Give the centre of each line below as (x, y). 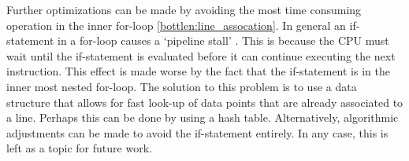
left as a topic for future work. (79, 148)
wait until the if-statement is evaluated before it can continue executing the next (201, 55)
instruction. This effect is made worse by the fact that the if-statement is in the (198, 71)
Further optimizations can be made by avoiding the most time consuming (184, 9)
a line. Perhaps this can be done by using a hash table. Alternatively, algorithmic (203, 117)
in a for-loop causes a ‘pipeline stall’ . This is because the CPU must (223, 40)
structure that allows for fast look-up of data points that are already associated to (205, 102)
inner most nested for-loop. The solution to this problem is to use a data (182, 86)
